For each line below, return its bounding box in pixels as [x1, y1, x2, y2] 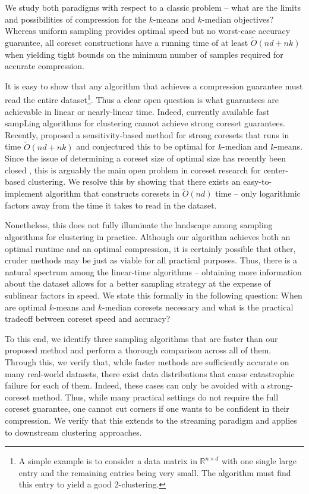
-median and [222, 140, 268, 153]
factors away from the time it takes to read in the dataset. [5, 198, 217, 211]
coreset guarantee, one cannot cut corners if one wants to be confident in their [5, 402, 289, 415]
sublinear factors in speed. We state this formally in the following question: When [5, 288, 302, 301]
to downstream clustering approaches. [5, 425, 142, 438]
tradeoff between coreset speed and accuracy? [5, 312, 171, 325]
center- [263, 163, 289, 176]
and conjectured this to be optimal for [76, 140, 216, 153]
